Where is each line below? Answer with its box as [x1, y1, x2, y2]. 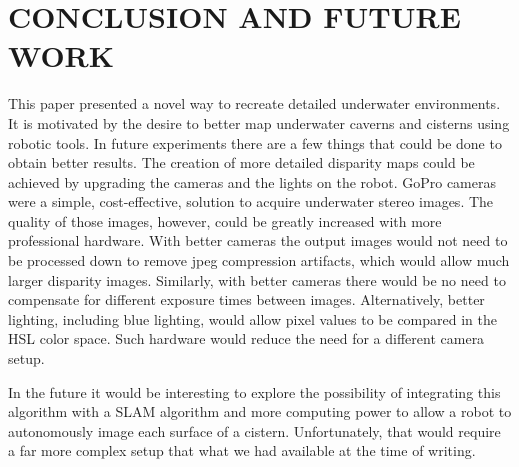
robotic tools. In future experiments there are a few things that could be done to [8, 132, 502, 153]
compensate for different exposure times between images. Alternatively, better [8, 289, 485, 310]
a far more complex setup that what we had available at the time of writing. [8, 440, 476, 461]
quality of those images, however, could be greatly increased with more [8, 210, 442, 231]
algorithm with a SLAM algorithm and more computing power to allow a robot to [8, 401, 512, 422]
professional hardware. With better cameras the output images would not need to [8, 230, 508, 251]
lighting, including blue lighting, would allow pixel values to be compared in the [8, 308, 498, 329]
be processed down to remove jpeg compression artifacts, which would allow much [8, 250, 510, 271]
